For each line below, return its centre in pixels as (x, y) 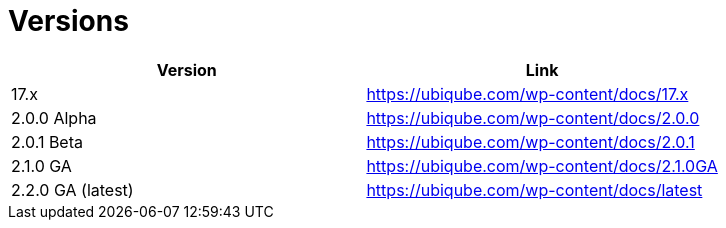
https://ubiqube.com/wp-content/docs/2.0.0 (533, 117)
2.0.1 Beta (47, 141)
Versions (68, 21)
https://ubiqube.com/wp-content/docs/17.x (527, 93)
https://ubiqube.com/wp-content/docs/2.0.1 (530, 141)
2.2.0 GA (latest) (72, 189)
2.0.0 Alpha (54, 117)
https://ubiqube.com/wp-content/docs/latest (534, 189)
